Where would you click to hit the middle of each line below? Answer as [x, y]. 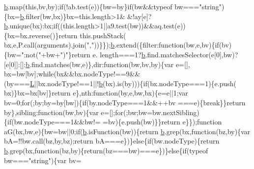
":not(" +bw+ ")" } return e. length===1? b [83, 54]
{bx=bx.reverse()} [31, 35]
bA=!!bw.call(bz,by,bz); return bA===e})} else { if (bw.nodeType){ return [112, 141]
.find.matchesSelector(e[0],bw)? [192, 54]
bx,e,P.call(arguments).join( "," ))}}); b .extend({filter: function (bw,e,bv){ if [112, 45]
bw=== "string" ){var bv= [43, 160]
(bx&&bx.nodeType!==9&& [97, 74]
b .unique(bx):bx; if [31, 26]
